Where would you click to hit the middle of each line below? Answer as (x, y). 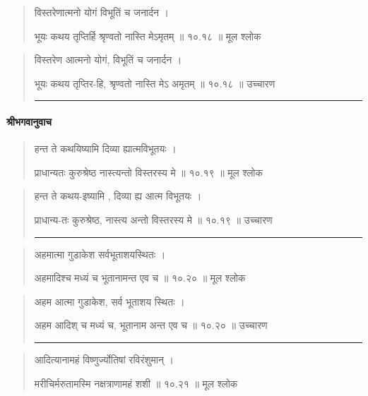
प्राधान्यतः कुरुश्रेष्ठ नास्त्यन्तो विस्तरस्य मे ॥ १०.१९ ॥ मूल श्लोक (149, 172)
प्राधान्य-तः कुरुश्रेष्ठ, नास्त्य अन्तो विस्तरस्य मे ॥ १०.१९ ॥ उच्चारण (153, 219)
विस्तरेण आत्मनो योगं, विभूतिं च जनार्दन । (108, 60)
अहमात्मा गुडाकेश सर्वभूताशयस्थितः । (100, 254)
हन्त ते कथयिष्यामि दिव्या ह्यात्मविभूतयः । (105, 149)
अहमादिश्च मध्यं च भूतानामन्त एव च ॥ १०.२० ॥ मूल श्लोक (140, 278)
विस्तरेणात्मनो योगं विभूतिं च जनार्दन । (102, 12)
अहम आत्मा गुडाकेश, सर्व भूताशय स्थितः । (109, 301)
